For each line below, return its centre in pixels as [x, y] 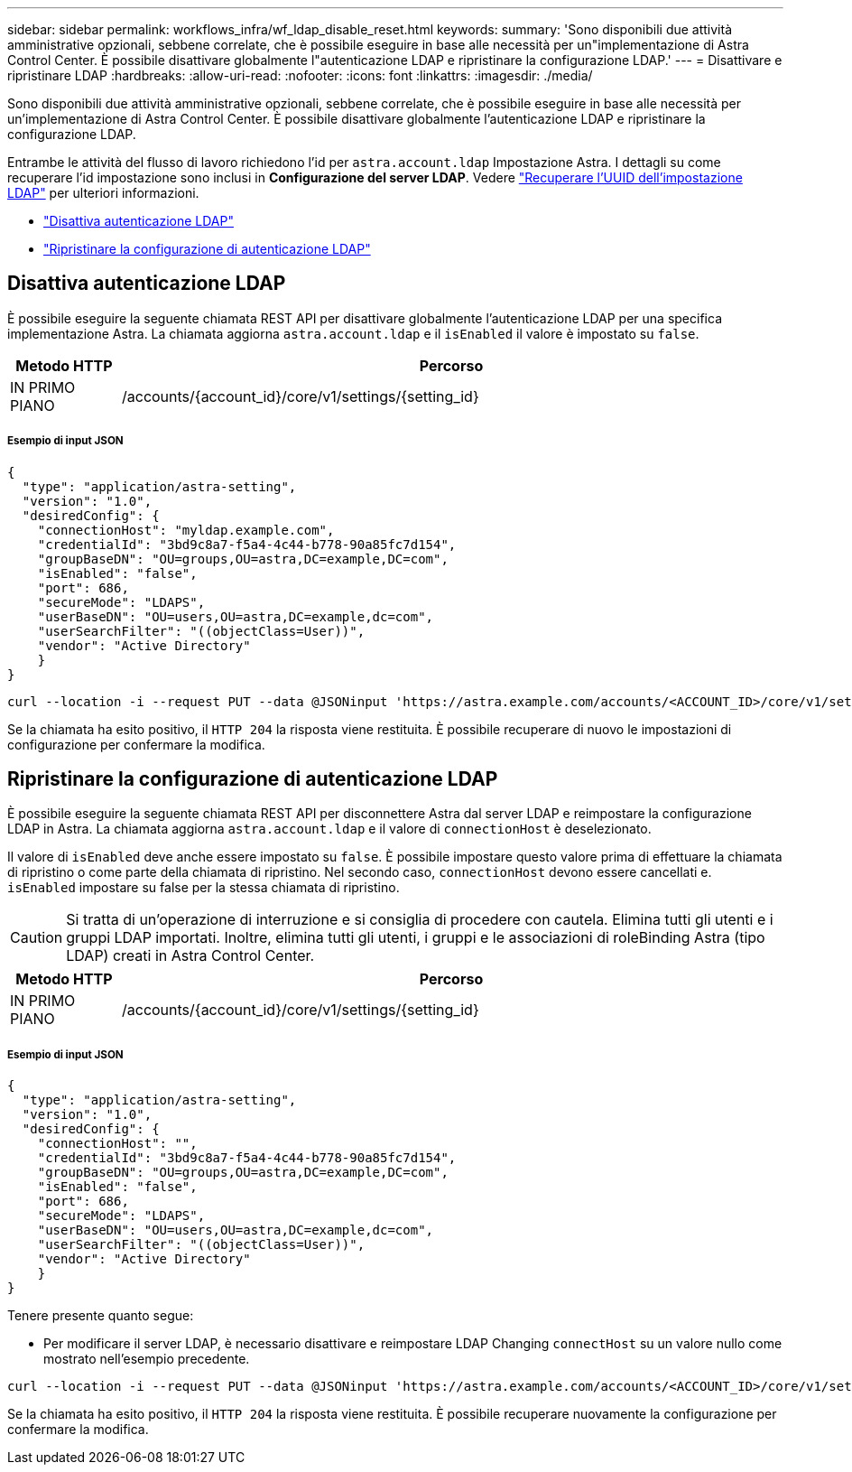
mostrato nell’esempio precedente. [147, 1359]
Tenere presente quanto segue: [101, 1316]
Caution [37, 938]
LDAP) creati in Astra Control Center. [190, 956]
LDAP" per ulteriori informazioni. [103, 193]
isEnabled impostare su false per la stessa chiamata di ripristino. [204, 888]
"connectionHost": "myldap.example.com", [186, 530]
